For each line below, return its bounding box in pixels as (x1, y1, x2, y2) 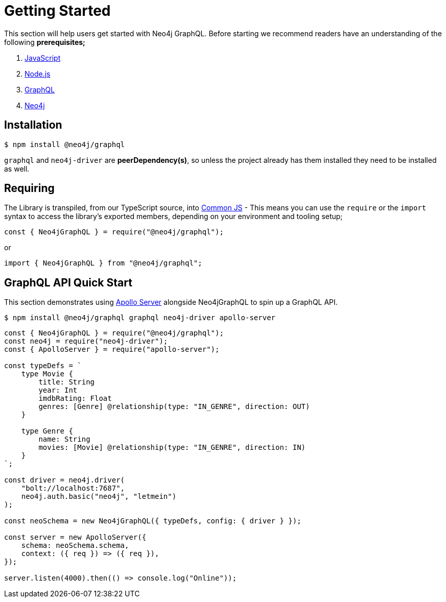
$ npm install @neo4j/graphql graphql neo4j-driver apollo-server (4, 314, 276, 322)
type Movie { (21, 370, 73, 378)
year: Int (38, 386, 78, 395)
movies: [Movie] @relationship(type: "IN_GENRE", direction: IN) (38, 443, 306, 452)
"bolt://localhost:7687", (21, 484, 125, 493)
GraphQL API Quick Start (4, 276, 132, 289)
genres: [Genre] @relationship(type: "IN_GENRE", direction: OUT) (38, 402, 310, 411)
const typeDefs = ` (4, 362, 82, 370)
